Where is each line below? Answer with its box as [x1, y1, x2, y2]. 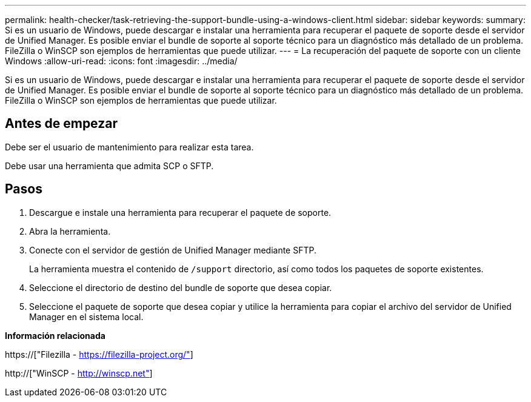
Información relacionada [5, 330, 105, 341]
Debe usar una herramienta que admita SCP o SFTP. [5, 160, 214, 171]
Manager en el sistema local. [29, 311, 144, 322]
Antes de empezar [5, 116, 118, 132]
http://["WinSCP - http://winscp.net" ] [5, 367, 153, 378]
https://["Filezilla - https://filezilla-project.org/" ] [5, 349, 193, 360]
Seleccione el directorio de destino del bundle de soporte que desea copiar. [29, 282, 332, 293]
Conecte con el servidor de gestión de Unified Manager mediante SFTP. [29, 244, 316, 255]
